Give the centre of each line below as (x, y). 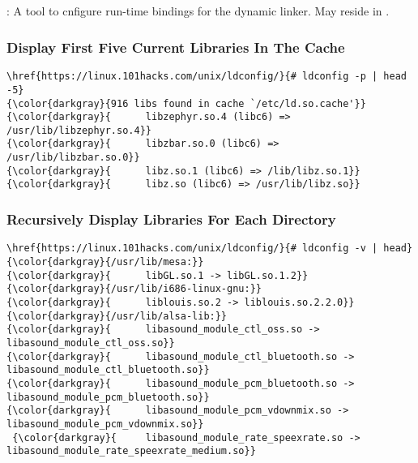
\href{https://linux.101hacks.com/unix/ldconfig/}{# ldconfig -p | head (207, 77)
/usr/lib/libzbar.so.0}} (73, 158)
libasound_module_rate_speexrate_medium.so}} (131, 451)
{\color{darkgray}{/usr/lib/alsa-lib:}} (117, 316)
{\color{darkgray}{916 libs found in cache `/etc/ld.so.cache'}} (186, 103)
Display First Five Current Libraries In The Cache (176, 47)
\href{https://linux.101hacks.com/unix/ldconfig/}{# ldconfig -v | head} (210, 249)
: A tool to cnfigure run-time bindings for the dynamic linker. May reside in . (198, 11)
